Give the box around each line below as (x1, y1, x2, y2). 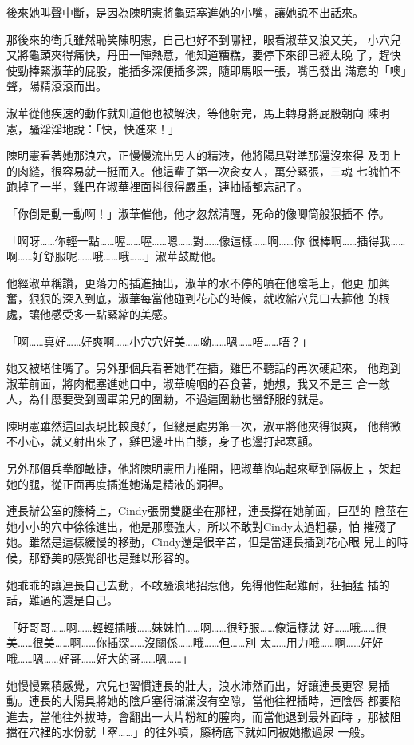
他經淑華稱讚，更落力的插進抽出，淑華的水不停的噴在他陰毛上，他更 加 (6, 274, 379, 291)
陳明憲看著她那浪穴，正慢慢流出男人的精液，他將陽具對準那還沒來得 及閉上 (6, 147, 401, 164)
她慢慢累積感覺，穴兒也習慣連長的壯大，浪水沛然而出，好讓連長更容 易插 (6, 676, 390, 693)
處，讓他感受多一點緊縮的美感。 (6, 305, 174, 322)
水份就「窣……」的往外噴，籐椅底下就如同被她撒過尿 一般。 (61, 723, 372, 740)
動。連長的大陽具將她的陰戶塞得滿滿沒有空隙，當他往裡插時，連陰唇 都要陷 (6, 692, 401, 709)
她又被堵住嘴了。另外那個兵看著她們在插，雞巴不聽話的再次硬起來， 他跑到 (6, 359, 401, 376)
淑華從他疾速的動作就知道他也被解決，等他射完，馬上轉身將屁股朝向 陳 (6, 104, 379, 121)
